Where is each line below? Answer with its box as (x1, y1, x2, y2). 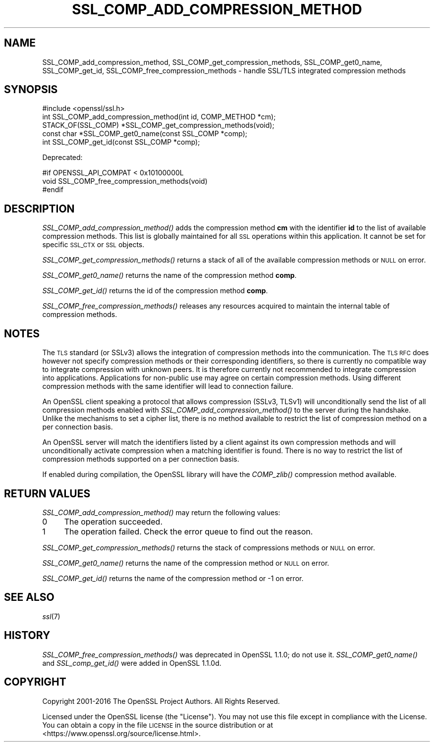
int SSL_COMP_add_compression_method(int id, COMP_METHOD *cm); (42, 112, 276, 121)
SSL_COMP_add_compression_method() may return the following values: (42, 508, 280, 517)
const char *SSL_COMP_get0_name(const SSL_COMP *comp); (42, 129, 247, 138)
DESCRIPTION (4, 202, 75, 215)
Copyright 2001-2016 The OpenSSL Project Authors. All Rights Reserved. (42, 696, 280, 705)
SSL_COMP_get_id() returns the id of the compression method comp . (42, 286, 268, 295)
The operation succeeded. (64, 516, 163, 527)
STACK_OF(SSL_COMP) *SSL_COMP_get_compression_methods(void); (42, 121, 274, 130)
